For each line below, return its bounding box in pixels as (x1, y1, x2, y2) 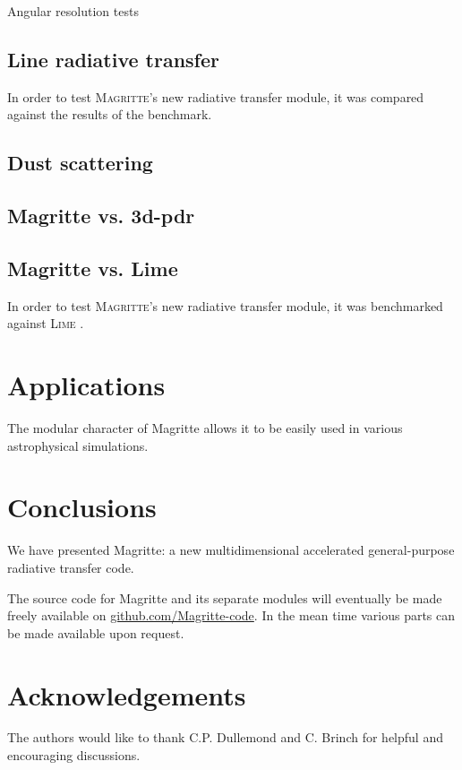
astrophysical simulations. (7, 436, 149, 454)
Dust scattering (7, 149, 153, 177)
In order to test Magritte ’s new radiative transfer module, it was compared (7, 87, 424, 106)
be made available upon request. (7, 623, 184, 642)
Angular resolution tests (7, 2, 139, 20)
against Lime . (7, 314, 84, 333)
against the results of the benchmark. (7, 105, 212, 124)
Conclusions (7, 489, 157, 525)
